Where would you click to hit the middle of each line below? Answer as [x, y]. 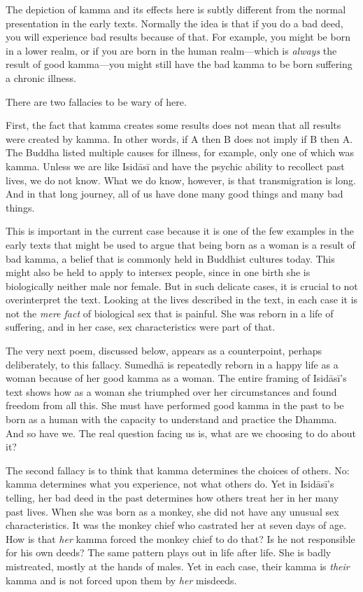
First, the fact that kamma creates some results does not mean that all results [173, 125]
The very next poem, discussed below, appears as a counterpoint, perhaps [164, 351]
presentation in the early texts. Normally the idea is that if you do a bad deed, [175, 23]
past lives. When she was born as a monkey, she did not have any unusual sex [172, 511]
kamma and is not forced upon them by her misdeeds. [121, 580]
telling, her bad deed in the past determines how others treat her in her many [172, 497]
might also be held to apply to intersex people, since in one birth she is [158, 272]
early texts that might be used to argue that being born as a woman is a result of [180, 244]
